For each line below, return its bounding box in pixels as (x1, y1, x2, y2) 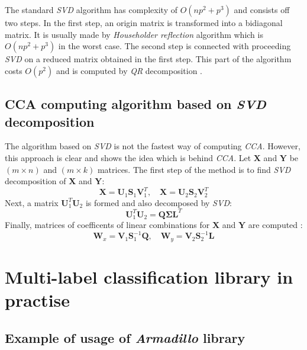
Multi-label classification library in (5, 264, 293, 288)
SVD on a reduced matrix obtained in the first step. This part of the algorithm (5, 53, 292, 65)
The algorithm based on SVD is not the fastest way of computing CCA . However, (5, 140, 300, 152)
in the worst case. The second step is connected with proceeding (58, 40, 291, 52)
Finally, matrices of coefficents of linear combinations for (5, 219, 210, 231)
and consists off (234, 4, 290, 15)
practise (5, 288, 70, 312)
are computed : (248, 219, 303, 231)
